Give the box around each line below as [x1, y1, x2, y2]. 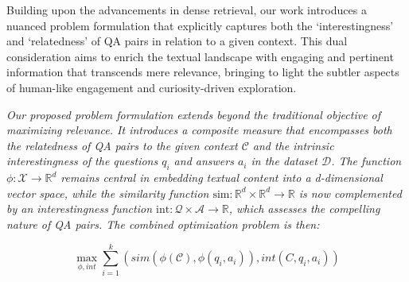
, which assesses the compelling [228, 200, 380, 217]
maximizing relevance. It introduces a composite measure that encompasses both [6, 122, 392, 138]
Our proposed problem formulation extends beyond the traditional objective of [6, 106, 381, 122]
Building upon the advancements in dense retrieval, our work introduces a [6, 2, 367, 17]
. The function [331, 153, 402, 169]
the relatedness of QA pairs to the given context [6, 137, 238, 153]
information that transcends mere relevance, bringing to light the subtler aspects [6, 64, 399, 80]
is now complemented [298, 184, 402, 201]
